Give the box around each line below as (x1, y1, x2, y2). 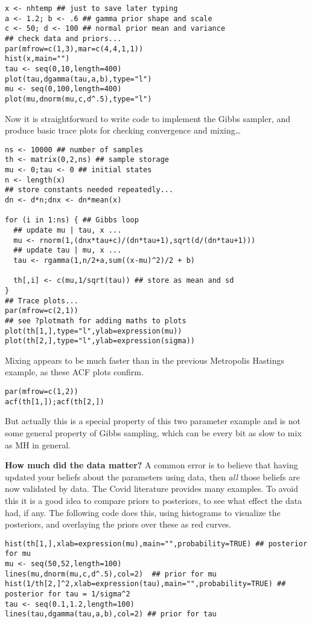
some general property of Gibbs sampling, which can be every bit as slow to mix (5, 426, 302, 439)
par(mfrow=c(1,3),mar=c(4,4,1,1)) (5, 44, 144, 53)
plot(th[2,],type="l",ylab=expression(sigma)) (5, 337, 195, 346)
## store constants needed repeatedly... (5, 186, 174, 195)
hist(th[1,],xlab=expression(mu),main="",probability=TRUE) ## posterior (5, 539, 308, 548)
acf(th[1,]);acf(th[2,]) (5, 397, 104, 406)
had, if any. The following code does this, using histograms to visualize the (5, 506, 281, 518)
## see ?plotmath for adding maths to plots (5, 316, 186, 325)
